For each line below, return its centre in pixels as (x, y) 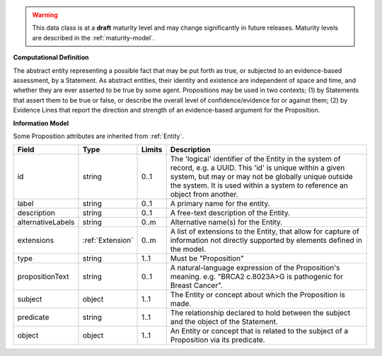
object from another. (204, 195)
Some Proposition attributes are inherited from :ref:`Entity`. (98, 136)
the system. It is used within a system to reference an (259, 185)
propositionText (43, 277)
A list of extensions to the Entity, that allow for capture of (265, 231)
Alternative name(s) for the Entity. (226, 222)
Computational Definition (51, 57)
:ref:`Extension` (108, 241)
